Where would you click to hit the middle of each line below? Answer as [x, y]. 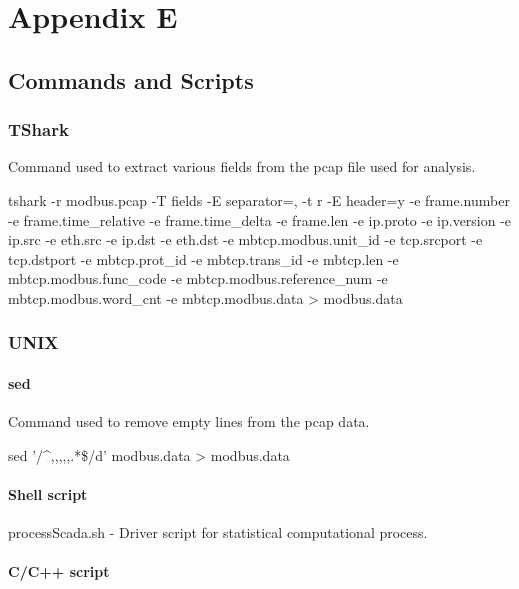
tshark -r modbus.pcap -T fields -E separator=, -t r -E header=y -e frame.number [259, 199]
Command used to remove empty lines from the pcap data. [189, 421]
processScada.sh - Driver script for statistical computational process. [218, 532]
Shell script [48, 493]
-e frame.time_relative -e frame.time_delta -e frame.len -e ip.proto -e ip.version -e [260, 219]
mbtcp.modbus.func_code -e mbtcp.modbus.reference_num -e [198, 278]
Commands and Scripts [131, 79]
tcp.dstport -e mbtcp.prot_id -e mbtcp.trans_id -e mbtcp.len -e [203, 258]
